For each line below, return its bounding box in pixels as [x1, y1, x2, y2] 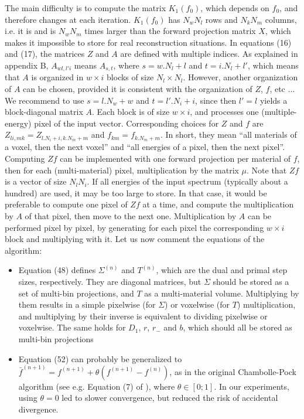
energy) [5, 117, 32, 129]
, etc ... [269, 83, 295, 95]
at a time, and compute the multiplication [142, 198, 294, 210]
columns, [265, 13, 297, 25]
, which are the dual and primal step [156, 264, 288, 276]
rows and [205, 13, 238, 25]
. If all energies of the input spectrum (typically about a [87, 175, 288, 188]
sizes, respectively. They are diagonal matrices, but [18, 275, 201, 288]
